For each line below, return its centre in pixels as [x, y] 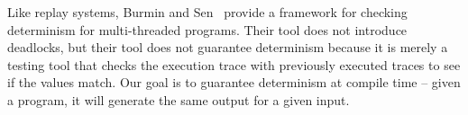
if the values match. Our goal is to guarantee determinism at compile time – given [234, 82]
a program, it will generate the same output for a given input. [179, 99]
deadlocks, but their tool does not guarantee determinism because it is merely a [228, 47]
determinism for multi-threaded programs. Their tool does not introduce [207, 29]
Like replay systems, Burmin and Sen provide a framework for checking [207, 12]
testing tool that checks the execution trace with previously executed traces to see [234, 64]
